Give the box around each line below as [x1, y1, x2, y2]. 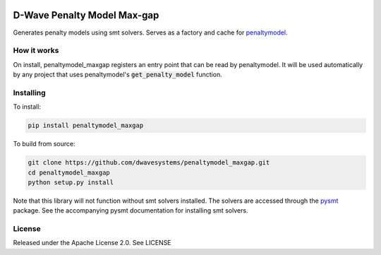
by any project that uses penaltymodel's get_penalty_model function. [13, 71, 222, 79]
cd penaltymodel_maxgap [28, 168, 111, 177]
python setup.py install [28, 178, 114, 186]
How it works [13, 46, 59, 56]
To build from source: [13, 140, 75, 148]
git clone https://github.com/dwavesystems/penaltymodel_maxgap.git [28, 159, 270, 167]
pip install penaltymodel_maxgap [28, 121, 144, 130]
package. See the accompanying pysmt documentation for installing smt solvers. [13, 206, 248, 215]
